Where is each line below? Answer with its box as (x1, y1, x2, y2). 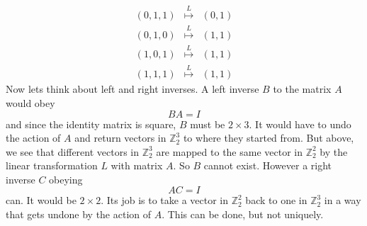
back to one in (245, 193, 307, 208)
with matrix (111, 158, 163, 173)
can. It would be (6, 193, 77, 208)
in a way (324, 193, 361, 208)
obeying (49, 171, 83, 186)
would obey (6, 95, 55, 110)
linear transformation (6, 158, 98, 173)
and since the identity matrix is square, (6, 116, 176, 131)
